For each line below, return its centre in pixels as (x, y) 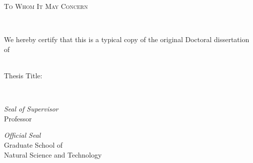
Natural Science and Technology (53, 154)
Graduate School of (33, 144)
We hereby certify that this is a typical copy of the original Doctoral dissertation (127, 39)
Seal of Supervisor (31, 109)
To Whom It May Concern (46, 6)
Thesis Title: (23, 75)
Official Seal (22, 135)
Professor (18, 118)
